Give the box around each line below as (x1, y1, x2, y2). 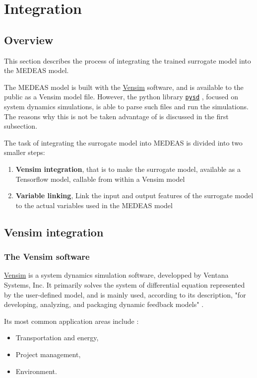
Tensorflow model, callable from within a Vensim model (15, 173, 185, 184)
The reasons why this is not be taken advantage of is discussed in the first (4, 111, 229, 121)
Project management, (15, 349, 81, 359)
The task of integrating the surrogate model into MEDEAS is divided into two (4, 137, 243, 148)
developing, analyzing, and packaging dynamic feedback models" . (4, 299, 204, 309)
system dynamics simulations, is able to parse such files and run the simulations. (4, 101, 249, 112)
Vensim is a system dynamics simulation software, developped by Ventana (4, 270, 229, 280)
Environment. (15, 366, 57, 376)
